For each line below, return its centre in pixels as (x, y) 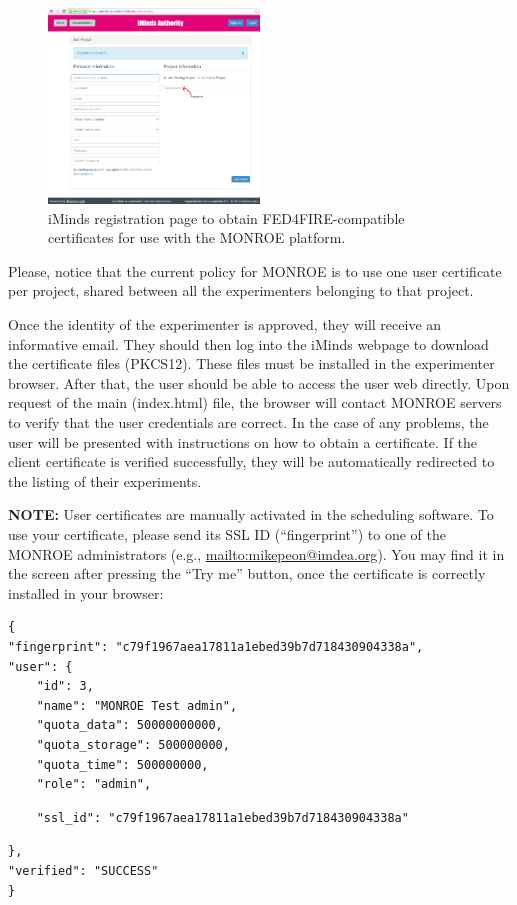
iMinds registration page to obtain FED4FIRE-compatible (226, 217)
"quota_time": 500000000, (122, 764)
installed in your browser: (86, 592)
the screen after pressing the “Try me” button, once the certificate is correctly (247, 573)
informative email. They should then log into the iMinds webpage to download (248, 343)
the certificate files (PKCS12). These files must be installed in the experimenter (251, 363)
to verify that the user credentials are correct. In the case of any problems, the (248, 422)
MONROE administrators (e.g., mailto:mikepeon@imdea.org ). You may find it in (256, 553)
